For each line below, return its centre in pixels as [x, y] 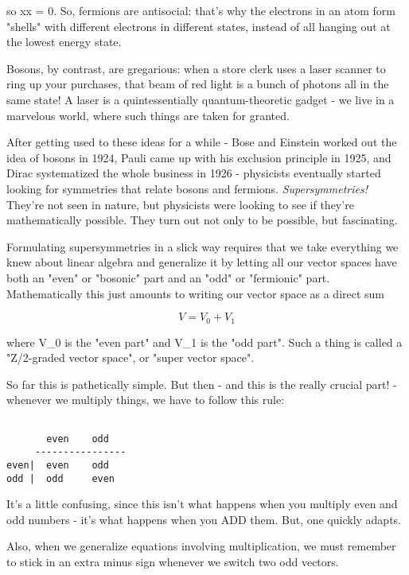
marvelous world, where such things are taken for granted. [148, 115]
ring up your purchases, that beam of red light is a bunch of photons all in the [198, 84]
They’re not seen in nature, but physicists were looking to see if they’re [180, 204]
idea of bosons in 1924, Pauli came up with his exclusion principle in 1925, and [199, 157]
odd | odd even [61, 478]
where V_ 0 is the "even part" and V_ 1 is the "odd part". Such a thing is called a [204, 342]
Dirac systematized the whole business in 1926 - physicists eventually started [194, 173]
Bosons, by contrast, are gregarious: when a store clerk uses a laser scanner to [196, 68]
